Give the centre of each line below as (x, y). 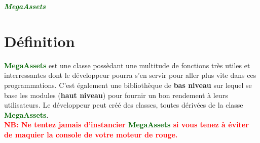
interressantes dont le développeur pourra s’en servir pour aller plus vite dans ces (130, 75)
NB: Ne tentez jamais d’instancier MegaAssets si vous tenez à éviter (126, 125)
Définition (40, 41)
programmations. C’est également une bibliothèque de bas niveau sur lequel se (128, 85)
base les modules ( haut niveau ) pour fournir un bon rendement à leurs (116, 95)
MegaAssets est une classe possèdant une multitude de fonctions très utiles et (127, 65)
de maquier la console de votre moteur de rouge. (91, 134)
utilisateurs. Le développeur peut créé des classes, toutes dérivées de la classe (124, 105)
